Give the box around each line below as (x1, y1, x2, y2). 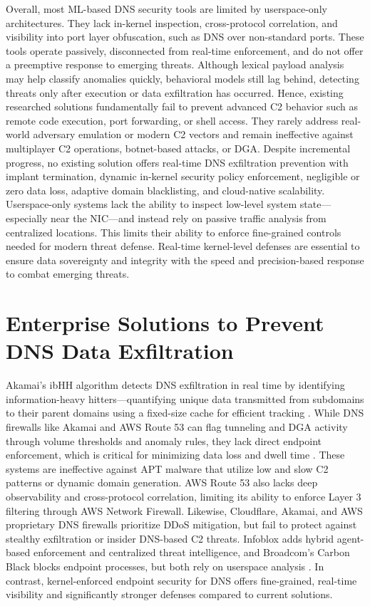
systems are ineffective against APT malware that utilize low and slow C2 (6, 461, 329, 476)
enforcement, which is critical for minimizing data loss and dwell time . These (6, 447, 345, 462)
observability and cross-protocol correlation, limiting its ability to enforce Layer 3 (6, 489, 361, 503)
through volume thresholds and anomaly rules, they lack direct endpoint (6, 433, 322, 448)
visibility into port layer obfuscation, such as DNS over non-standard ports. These (6, 29, 364, 44)
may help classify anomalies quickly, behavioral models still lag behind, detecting (6, 70, 359, 85)
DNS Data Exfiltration (6, 336, 234, 365)
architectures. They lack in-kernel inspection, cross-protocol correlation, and (6, 15, 338, 30)
